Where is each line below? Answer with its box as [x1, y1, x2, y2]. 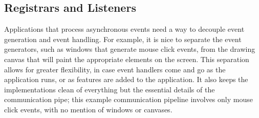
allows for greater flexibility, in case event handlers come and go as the [4, 64, 226, 74]
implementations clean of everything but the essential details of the [4, 84, 215, 94]
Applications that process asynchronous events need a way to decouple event [4, 24, 245, 34]
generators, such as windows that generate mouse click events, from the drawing [4, 44, 255, 54]
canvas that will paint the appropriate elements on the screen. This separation [4, 53, 249, 64]
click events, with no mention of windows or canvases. [4, 104, 172, 114]
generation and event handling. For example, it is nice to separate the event [4, 33, 242, 44]
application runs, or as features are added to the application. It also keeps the [4, 74, 248, 85]
